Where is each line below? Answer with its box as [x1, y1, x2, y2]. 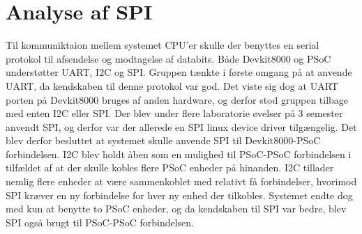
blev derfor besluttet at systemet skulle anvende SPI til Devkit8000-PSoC [6, 133, 321, 148]
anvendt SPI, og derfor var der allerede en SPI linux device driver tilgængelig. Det [6, 119, 357, 134]
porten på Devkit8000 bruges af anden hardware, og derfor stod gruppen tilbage [6, 92, 349, 107]
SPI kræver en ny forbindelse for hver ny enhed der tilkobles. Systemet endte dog [6, 187, 353, 202]
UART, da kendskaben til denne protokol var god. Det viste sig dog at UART [6, 78, 338, 93]
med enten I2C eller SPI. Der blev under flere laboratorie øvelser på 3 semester [6, 106, 343, 120]
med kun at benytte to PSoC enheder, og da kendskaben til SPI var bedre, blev [6, 201, 347, 216]
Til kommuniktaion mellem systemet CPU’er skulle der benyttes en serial [6, 38, 319, 52]
